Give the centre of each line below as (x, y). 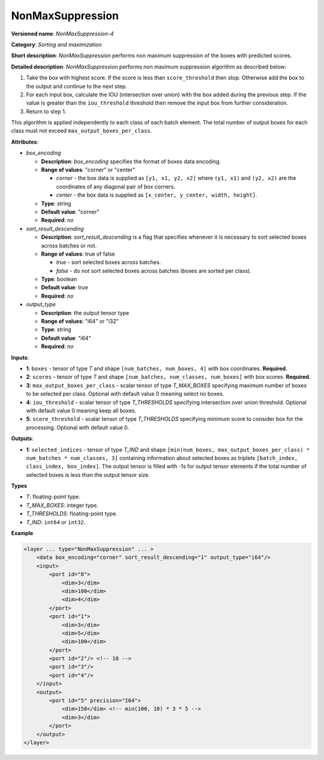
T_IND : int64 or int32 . (56, 522)
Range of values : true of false (78, 254)
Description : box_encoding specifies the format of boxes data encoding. (131, 161)
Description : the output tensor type (85, 313)
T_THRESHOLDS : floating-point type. (72, 513)
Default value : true (64, 287)
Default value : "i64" (66, 338)
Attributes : (25, 142)
